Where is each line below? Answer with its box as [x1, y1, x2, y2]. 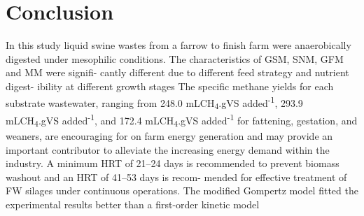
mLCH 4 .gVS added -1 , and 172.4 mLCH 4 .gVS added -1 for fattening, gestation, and [6, 111, 358, 129]
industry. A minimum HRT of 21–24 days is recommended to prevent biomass [6, 156, 339, 171]
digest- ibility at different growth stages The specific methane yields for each [6, 78, 334, 93]
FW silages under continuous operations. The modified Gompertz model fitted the [6, 183, 358, 198]
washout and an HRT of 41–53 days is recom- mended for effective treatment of [6, 169, 347, 184]
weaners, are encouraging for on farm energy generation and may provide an [6, 129, 333, 143]
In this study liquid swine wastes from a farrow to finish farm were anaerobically [6, 38, 351, 52]
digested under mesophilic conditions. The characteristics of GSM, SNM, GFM [6, 51, 344, 66]
